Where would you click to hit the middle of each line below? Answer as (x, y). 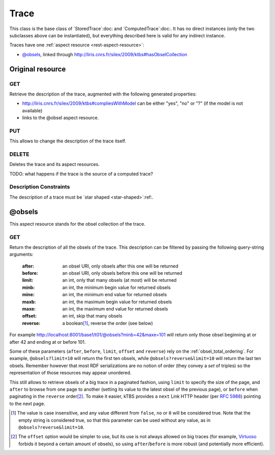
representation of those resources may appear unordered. (71, 373)
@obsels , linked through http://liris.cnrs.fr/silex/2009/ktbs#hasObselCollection (105, 54)
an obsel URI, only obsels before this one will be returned (122, 273)
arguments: (21, 254)
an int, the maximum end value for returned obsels (115, 309)
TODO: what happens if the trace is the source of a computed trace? (81, 174)
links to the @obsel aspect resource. (61, 118)
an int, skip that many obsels (92, 316)
